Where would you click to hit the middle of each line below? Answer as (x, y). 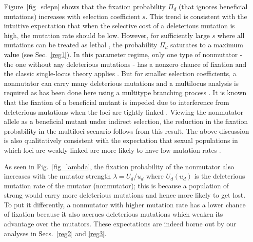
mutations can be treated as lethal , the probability (81, 45)
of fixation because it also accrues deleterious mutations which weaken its (114, 214)
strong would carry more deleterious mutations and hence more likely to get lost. (125, 195)
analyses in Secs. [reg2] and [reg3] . (55, 233)
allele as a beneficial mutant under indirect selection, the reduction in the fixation (126, 121)
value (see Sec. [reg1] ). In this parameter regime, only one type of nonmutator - (123, 54)
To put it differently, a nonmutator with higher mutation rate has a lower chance (125, 204)
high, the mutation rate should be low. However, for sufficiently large (107, 35)
